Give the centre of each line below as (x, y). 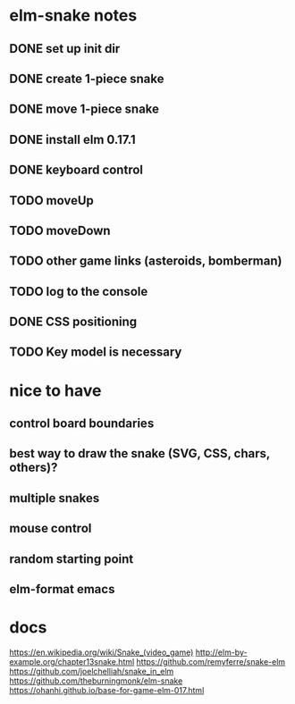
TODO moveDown (60, 230)
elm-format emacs (62, 589)
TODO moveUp (51, 201)
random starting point (72, 559)
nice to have (55, 390)
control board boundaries (82, 424)
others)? (34, 468)
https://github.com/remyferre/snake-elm (211, 661)
